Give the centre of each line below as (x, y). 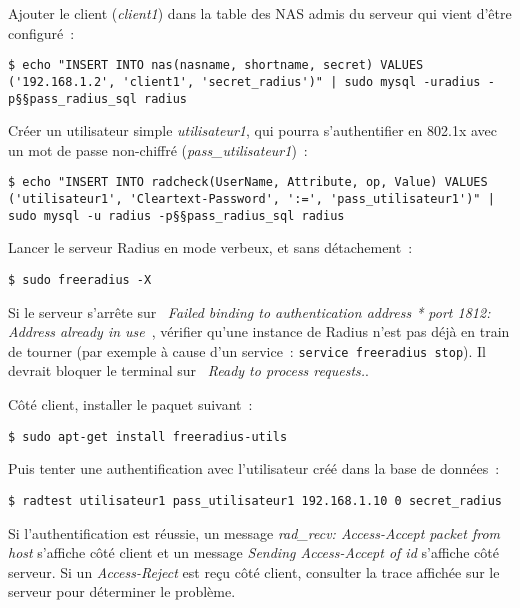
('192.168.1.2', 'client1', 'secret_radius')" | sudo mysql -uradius (244, 81)
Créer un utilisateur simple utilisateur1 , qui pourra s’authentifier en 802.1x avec (253, 130)
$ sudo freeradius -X (80, 279)
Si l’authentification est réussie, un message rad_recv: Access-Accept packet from (254, 532)
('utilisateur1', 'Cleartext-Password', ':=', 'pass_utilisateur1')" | (251, 199)
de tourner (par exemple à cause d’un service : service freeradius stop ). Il (247, 350)
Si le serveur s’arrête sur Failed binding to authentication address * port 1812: (249, 311)
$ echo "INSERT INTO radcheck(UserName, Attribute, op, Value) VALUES (248, 182)
